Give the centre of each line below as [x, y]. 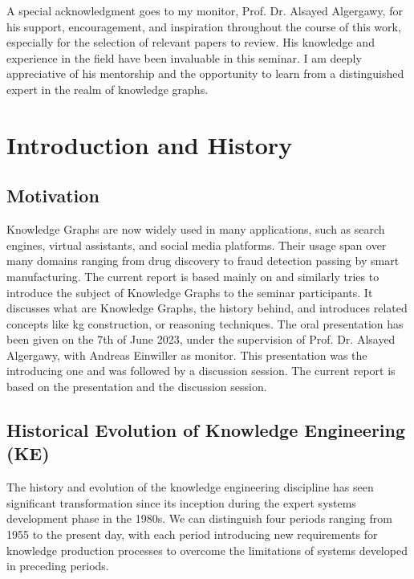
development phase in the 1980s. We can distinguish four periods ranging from [199, 518]
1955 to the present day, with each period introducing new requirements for [192, 534]
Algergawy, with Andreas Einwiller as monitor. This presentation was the [187, 355]
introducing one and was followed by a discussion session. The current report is [201, 371]
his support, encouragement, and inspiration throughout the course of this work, [204, 26]
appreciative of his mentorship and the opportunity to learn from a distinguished [205, 73]
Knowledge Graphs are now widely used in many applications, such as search [196, 229]
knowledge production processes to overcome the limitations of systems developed [207, 550]
